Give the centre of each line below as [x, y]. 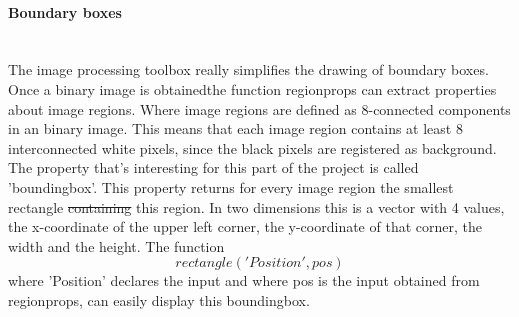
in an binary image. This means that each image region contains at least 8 [235, 128]
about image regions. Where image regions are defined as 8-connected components [259, 108]
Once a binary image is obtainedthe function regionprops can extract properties [252, 88]
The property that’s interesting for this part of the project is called [213, 167]
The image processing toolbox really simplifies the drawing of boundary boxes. [248, 69]
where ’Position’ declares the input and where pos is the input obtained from [244, 280]
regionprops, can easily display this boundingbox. [159, 299]
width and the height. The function [116, 245]
